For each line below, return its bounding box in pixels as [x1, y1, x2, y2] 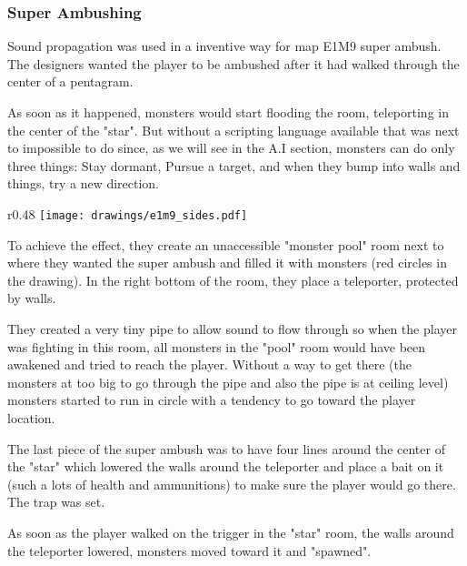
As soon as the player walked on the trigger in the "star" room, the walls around [7, 522, 454, 541]
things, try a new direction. [7, 174, 160, 193]
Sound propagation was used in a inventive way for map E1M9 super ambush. [7, 36, 442, 56]
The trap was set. [7, 492, 105, 511]
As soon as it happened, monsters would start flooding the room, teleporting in [7, 103, 449, 121]
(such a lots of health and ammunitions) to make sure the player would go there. [7, 474, 456, 493]
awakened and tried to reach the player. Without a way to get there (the [7, 355, 412, 374]
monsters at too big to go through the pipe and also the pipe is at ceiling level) [7, 372, 449, 391]
